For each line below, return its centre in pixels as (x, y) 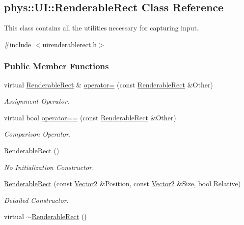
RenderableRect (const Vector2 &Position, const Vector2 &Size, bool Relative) (122, 183)
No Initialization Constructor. (49, 167)
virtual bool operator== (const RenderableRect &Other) (90, 117)
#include (18, 44)
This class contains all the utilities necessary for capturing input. (101, 28)
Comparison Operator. (38, 134)
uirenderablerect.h (70, 44)
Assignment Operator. (37, 101)
